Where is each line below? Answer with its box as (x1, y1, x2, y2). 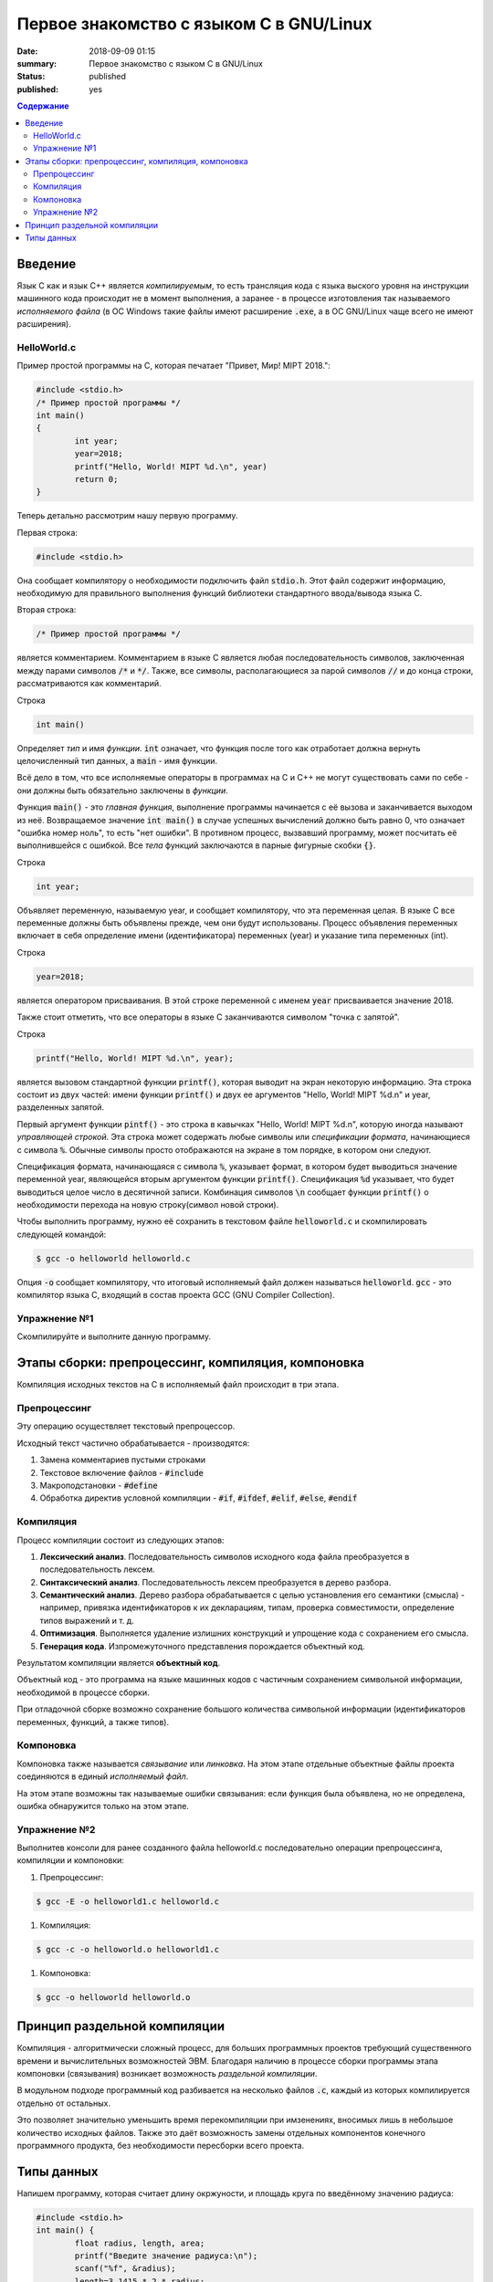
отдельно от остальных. (16, 2098, 111, 2109)
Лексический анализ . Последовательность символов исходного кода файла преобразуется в (39, 1551, 410, 1562)
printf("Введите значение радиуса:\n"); (74, 2251, 258, 2261)
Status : (16, 71, 46, 82)
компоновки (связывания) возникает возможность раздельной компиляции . (16, 2068, 318, 2079)
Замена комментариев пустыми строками (39, 1454, 206, 1465)
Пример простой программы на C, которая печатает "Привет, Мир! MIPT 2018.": (16, 361, 330, 372)
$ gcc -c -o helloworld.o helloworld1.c (36, 1944, 219, 1954)
